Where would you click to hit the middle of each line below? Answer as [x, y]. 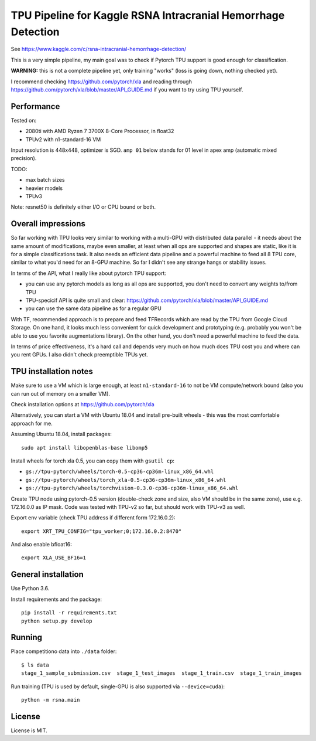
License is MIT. [29, 730]
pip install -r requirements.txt [69, 613]
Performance [35, 106]
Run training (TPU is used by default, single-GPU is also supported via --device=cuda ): [118, 686]
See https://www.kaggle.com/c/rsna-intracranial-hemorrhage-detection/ [99, 49]
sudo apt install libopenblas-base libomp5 [85, 448]
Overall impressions [48, 224]
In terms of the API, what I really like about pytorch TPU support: [89, 273]
